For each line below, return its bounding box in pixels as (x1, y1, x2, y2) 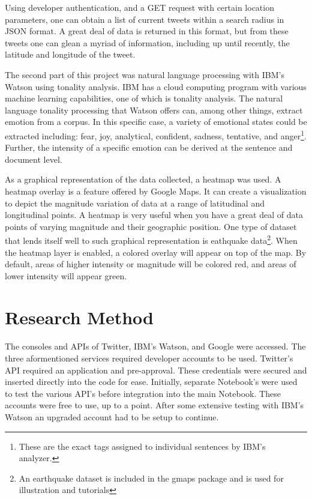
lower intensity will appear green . (5, 269, 127, 282)
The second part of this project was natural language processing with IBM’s (5, 68, 284, 80)
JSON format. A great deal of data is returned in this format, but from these (5, 25, 289, 37)
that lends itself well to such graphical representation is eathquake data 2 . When (5, 232, 298, 246)
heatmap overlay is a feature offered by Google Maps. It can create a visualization (5, 184, 307, 197)
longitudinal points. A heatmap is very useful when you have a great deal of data (5, 208, 303, 221)
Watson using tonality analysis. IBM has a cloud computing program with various (5, 80, 307, 92)
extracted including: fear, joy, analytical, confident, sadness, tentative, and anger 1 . (5, 127, 307, 142)
